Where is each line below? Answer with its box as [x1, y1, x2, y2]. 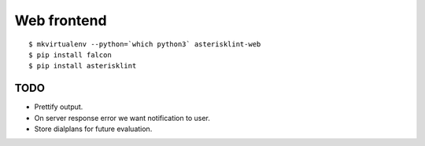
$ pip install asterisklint [28, 61, 137, 71]
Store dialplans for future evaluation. [34, 124, 153, 133]
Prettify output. [34, 102, 83, 111]
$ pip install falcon [28, 50, 112, 59]
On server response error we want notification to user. [34, 113, 210, 122]
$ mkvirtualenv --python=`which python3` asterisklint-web [28, 39, 261, 49]
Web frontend [14, 12, 107, 29]
